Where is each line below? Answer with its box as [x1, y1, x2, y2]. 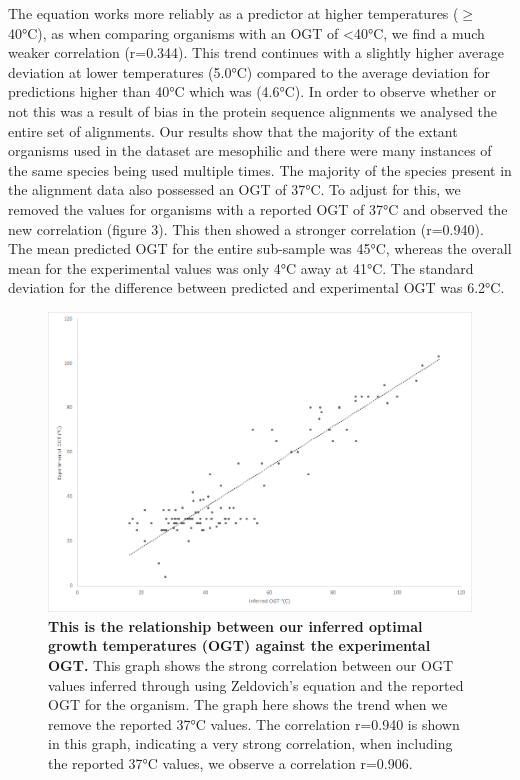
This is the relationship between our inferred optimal [48, 615, 423, 636]
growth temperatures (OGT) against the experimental [48, 635, 431, 656]
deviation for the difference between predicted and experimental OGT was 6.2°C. [8, 277, 505, 298]
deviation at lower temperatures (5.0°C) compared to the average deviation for [8, 61, 490, 82]
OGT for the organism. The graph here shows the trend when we [48, 694, 448, 715]
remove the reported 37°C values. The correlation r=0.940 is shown [48, 713, 460, 734]
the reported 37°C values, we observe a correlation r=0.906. [48, 752, 413, 773]
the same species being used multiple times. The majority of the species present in [8, 159, 512, 180]
